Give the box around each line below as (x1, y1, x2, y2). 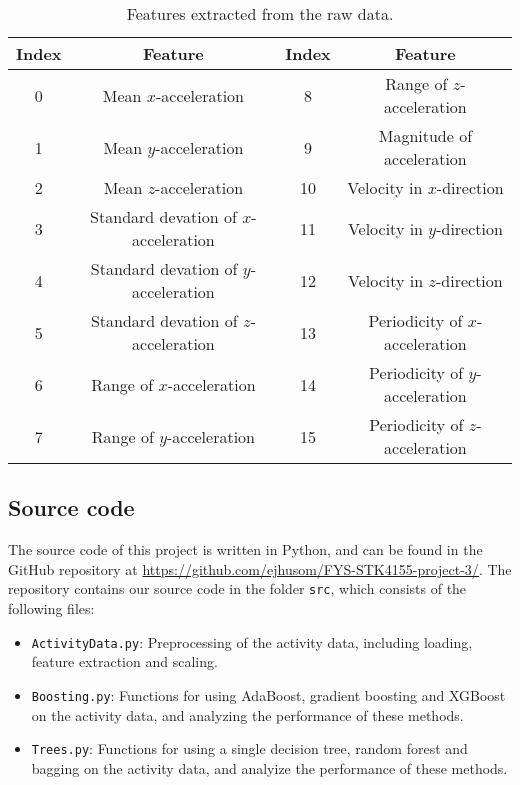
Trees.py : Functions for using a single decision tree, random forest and (31, 738, 468, 759)
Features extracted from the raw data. (126, 2, 394, 25)
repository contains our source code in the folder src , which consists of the (8, 578, 467, 599)
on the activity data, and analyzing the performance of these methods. (31, 704, 464, 725)
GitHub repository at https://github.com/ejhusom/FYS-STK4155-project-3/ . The (8, 558, 512, 579)
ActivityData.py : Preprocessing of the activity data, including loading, (31, 631, 473, 652)
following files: (8, 598, 95, 619)
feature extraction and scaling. (31, 651, 218, 672)
